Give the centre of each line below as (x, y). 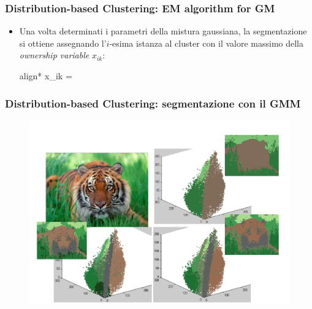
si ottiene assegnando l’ (63, 43)
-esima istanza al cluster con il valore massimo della (206, 43)
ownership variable (54, 55)
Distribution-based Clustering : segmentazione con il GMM (153, 103)
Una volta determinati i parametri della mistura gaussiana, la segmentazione (163, 31)
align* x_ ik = (46, 76)
